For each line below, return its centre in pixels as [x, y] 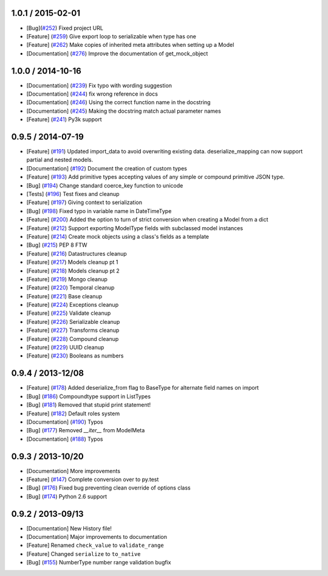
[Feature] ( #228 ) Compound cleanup [73, 339]
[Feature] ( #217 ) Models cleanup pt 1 [72, 262]
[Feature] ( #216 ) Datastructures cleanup [77, 253]
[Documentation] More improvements [73, 471]
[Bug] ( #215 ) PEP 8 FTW [57, 245]
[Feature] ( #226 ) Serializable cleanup [73, 321]
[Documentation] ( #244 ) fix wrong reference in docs [92, 94]
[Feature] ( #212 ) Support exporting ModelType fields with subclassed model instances [135, 228]
